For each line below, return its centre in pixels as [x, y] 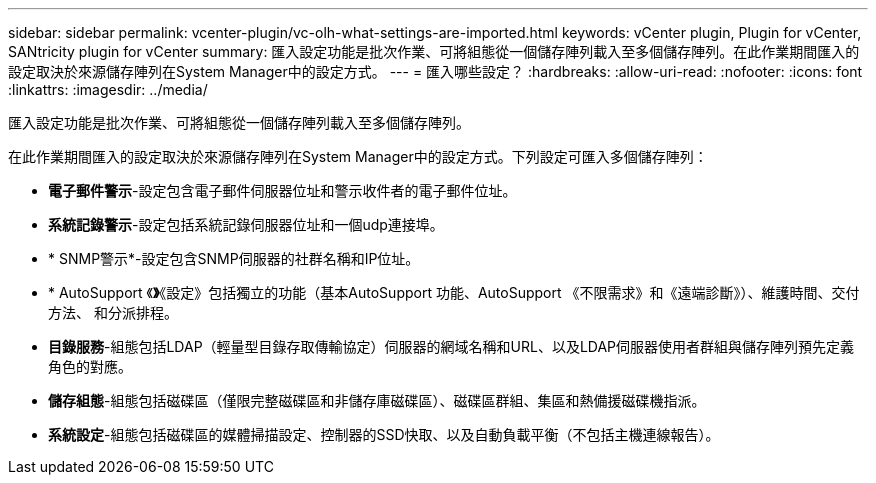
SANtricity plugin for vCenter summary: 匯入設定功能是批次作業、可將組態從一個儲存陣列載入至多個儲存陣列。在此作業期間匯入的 [434, 51]
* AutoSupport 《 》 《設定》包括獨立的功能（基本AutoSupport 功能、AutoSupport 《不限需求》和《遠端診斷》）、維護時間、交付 [454, 292]
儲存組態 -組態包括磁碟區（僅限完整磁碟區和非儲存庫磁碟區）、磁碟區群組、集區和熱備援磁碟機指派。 [377, 400]
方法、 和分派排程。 [113, 312]
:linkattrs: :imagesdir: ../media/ [108, 89]
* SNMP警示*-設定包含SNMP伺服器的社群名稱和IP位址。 [234, 258]
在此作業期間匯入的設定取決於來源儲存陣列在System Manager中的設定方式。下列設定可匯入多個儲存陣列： [358, 156]
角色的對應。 [90, 366]
